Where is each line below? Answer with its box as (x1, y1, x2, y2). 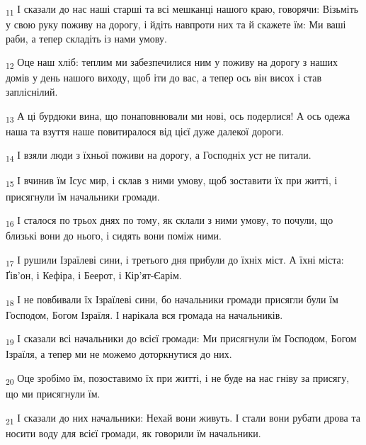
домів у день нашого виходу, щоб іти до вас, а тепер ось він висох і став (6, 70, 322, 85)
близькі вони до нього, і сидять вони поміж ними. (6, 228, 222, 243)
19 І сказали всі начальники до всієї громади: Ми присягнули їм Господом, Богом (6, 331, 357, 348)
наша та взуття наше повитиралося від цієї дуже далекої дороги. (6, 123, 285, 138)
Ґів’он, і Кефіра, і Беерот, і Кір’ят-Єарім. (6, 268, 182, 283)
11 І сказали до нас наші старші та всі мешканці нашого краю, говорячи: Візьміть (6, 1, 359, 18)
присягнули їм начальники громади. (6, 188, 160, 203)
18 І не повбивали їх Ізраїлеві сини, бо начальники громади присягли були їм (6, 291, 338, 308)
